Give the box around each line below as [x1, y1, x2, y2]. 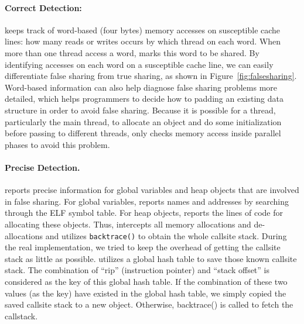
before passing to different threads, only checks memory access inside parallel [5, 127, 281, 139]
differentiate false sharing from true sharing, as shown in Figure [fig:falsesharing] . [5, 70, 297, 82]
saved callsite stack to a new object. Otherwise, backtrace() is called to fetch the [5, 298, 293, 311]
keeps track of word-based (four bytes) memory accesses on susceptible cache [5, 23, 281, 36]
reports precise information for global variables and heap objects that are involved [5, 184, 299, 196]
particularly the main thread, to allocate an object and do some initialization [5, 115, 282, 127]
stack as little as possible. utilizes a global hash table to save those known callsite [5, 252, 297, 264]
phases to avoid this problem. [5, 138, 110, 150]
